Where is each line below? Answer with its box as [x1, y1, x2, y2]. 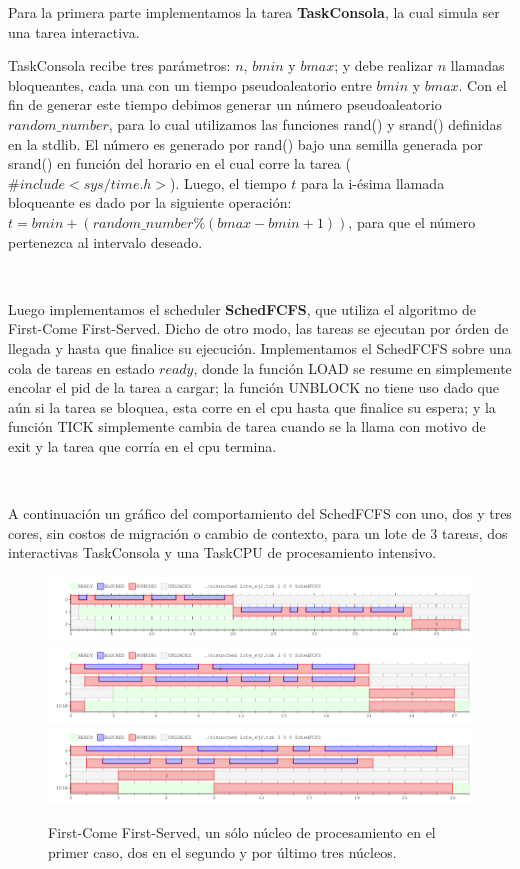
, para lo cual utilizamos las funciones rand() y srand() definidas [108, 113, 503, 134]
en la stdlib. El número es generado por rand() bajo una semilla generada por [8, 133, 483, 154]
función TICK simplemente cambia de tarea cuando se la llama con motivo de [8, 416, 486, 437]
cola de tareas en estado [8, 357, 155, 378]
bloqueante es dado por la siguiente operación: [8, 192, 292, 213]
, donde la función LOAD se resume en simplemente [193, 357, 512, 378]
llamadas [450, 55, 505, 76]
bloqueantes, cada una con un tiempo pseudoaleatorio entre [8, 74, 372, 95]
